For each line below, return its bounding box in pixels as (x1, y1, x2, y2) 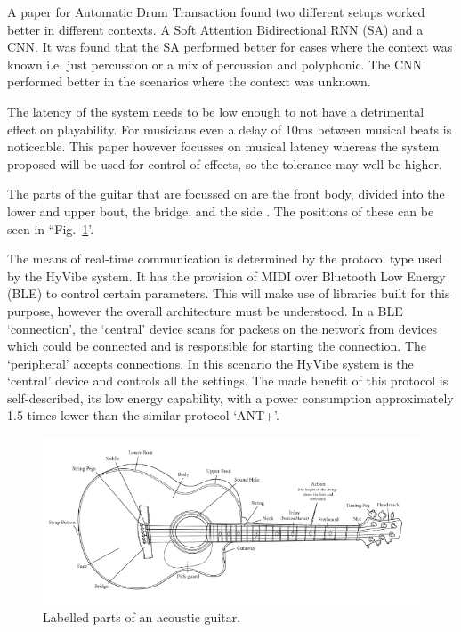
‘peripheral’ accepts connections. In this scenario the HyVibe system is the (7, 353, 414, 372)
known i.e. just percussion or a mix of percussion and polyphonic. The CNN (7, 54, 423, 73)
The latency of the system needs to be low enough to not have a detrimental (7, 101, 425, 120)
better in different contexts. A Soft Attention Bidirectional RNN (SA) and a (7, 20, 424, 38)
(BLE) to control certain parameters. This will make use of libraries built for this (7, 284, 450, 303)
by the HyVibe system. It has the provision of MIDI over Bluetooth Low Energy (7, 266, 446, 285)
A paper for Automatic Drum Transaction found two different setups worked (7, 3, 425, 20)
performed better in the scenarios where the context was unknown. (7, 72, 371, 91)
